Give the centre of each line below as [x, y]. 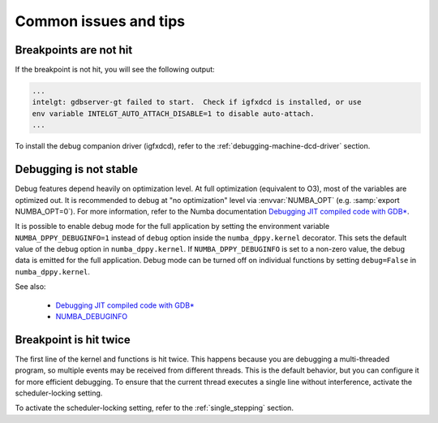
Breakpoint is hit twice [73, 340]
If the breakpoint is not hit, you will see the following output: [115, 70]
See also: [30, 287]
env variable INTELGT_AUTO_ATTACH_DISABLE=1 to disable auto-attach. [173, 113]
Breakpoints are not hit [74, 50]
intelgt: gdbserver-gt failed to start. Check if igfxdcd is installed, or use [197, 102]
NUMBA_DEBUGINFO [92, 317]
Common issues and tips [100, 21]
